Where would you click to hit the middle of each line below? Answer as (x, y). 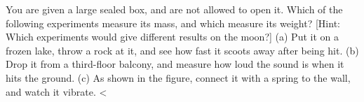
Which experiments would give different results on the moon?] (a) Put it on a (172, 37)
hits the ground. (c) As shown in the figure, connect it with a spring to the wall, (178, 77)
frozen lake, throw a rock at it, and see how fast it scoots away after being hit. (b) (182, 50)
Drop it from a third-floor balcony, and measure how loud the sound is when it (175, 64)
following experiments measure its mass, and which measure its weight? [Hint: (173, 23)
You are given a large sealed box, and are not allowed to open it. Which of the (174, 9)
